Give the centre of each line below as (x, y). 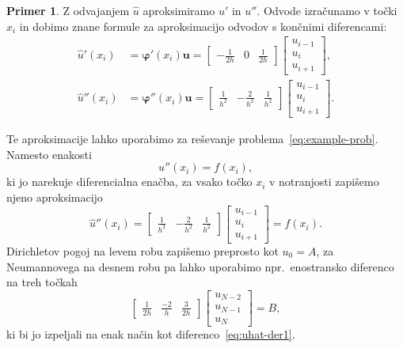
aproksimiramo (179, 10)
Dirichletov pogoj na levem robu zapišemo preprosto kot (143, 251)
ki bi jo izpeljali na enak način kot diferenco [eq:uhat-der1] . (151, 334)
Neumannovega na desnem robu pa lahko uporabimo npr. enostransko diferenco (200, 266)
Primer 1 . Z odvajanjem (68, 10)
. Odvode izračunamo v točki (327, 10)
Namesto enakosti (49, 154)
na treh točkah (42, 282)
